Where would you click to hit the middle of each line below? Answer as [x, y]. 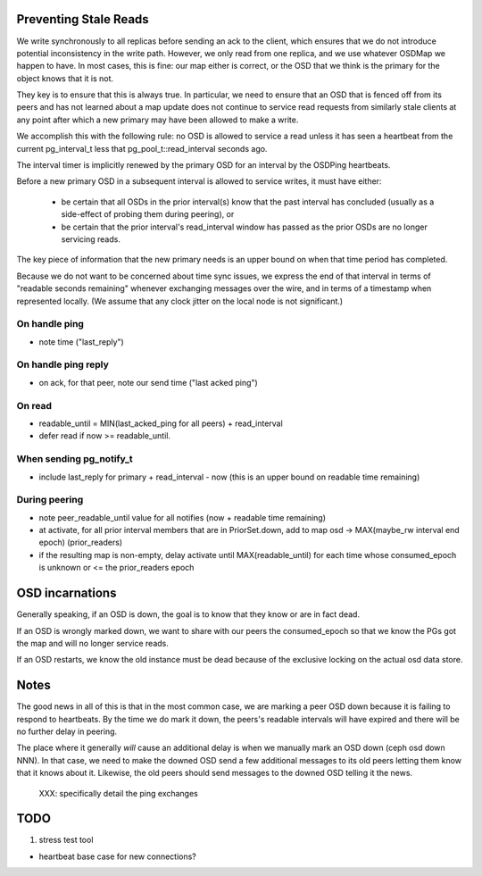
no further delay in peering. [67, 731]
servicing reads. [91, 239]
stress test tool [66, 840]
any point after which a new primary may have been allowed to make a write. [158, 120]
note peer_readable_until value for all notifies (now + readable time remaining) [182, 517]
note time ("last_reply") [81, 342]
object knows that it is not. [65, 78]
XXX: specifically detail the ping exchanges [118, 793]
